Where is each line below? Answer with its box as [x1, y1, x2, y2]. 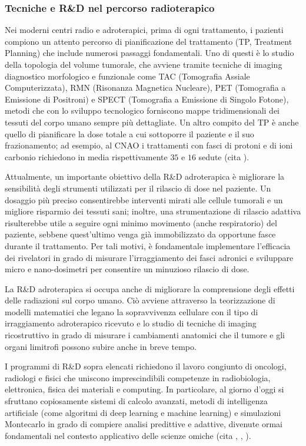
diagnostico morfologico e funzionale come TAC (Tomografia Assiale [5, 70, 250, 82]
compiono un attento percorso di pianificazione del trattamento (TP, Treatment [5, 35, 292, 47]
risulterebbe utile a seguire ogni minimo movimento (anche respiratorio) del [5, 216, 277, 229]
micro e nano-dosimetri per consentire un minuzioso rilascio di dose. [5, 263, 250, 275]
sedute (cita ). [198, 150, 250, 163]
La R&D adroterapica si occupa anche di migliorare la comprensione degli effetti [5, 282, 295, 295]
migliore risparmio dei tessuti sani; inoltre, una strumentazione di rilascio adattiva [5, 205, 301, 217]
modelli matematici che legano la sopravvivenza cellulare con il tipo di [5, 305, 258, 318]
